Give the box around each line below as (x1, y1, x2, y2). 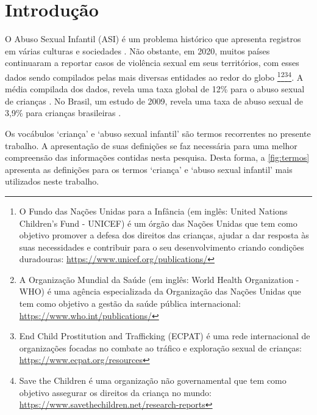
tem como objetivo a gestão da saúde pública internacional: (19, 297, 241, 310)
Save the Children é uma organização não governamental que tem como (19, 374, 287, 387)
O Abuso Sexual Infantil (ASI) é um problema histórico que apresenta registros (5, 32, 301, 45)
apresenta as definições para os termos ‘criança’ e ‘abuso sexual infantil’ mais (5, 163, 293, 175)
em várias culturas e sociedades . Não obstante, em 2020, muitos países (5, 44, 270, 57)
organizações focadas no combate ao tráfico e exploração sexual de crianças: (19, 341, 302, 354)
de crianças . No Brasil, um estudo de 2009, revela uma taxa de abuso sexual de (5, 94, 304, 107)
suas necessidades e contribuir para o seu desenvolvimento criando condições (19, 240, 304, 253)
